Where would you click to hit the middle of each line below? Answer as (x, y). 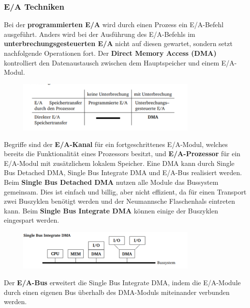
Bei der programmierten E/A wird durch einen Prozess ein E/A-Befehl (114, 24)
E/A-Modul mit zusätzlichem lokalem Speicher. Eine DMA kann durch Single (119, 163)
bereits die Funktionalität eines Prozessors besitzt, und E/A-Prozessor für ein (122, 154)
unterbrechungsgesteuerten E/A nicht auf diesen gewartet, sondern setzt (118, 43)
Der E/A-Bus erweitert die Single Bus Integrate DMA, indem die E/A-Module (122, 282)
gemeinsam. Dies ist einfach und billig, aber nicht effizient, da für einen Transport (125, 191)
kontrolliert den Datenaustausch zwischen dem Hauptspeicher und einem (112, 62)
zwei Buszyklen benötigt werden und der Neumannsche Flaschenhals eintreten (119, 201)
